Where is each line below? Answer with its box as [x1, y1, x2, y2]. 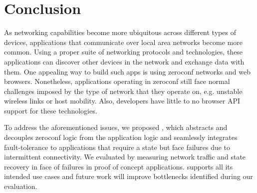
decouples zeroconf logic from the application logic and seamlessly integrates [4, 132, 238, 142]
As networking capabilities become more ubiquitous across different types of [4, 27, 236, 37]
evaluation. [4, 181, 37, 191]
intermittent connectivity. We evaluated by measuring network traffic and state [4, 151, 246, 162]
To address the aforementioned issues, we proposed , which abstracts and [4, 122, 228, 132]
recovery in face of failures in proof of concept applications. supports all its [4, 161, 233, 171]
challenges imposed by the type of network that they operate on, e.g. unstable [4, 85, 243, 96]
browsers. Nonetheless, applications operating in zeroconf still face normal [4, 76, 230, 86]
